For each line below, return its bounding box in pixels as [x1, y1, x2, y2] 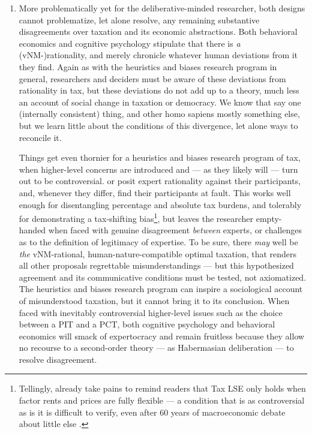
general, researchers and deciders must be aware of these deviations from [19, 72, 286, 85]
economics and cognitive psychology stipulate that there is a [19, 37, 241, 49]
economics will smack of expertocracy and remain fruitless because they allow [19, 329, 305, 342]
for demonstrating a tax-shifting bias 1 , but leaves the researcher [19, 211, 254, 224]
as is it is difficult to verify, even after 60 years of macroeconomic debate [19, 405, 286, 418]
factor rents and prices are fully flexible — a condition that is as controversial [19, 394, 305, 407]
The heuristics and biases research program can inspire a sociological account [19, 282, 303, 295]
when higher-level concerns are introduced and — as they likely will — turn [19, 163, 298, 175]
